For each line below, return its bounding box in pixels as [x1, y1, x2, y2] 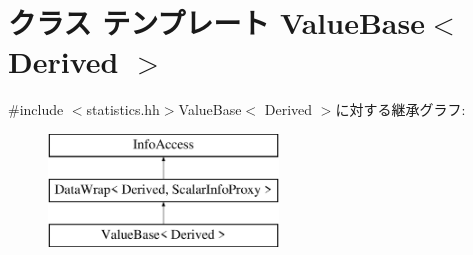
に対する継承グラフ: [335, 99, 466, 120]
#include [8, 99, 64, 120]
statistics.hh [86, 99, 160, 120]
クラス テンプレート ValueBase [8, 2, 425, 43]
